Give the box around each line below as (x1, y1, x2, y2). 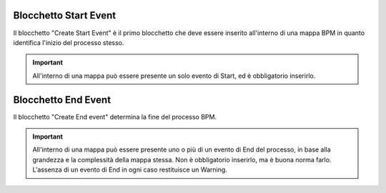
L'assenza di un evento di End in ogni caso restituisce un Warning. (32, 165, 228, 174)
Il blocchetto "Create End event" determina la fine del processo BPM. (13, 112, 217, 121)
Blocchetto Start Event (13, 9, 117, 21)
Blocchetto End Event (13, 94, 111, 106)
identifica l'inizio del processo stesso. (13, 38, 124, 46)
